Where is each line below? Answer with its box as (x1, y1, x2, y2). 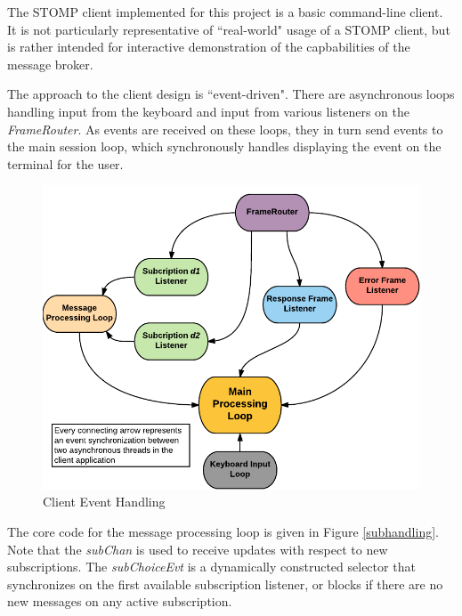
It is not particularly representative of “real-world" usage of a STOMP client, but (7, 20, 450, 38)
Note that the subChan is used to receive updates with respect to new (7, 539, 388, 558)
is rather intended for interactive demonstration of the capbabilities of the (7, 37, 410, 56)
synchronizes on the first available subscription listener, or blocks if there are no (7, 574, 443, 593)
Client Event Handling (43, 492, 166, 511)
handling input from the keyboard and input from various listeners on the (7, 101, 410, 120)
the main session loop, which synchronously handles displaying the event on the (7, 137, 442, 156)
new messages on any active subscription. (7, 592, 232, 611)
